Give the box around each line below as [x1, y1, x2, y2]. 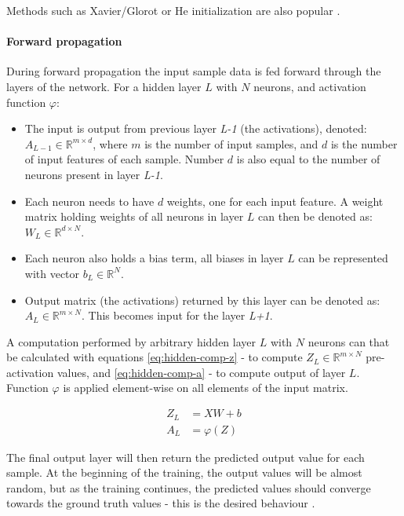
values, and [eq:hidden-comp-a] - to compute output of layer [56, 364, 346, 380]
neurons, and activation [253, 78, 366, 94]
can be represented [298, 250, 388, 266]
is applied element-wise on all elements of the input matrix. [63, 379, 348, 396]
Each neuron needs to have [24, 192, 155, 209]
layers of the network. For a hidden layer [6, 78, 202, 94]
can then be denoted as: [258, 208, 373, 225]
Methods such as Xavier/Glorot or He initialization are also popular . [6, 2, 340, 18]
